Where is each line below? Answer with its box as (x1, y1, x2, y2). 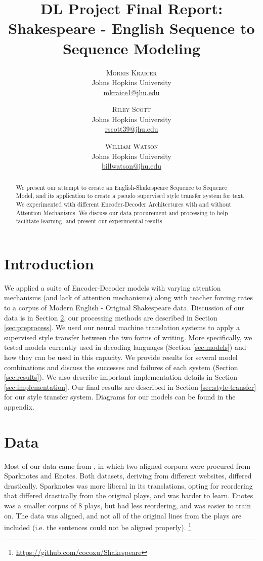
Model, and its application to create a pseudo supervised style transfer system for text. (16, 191, 245, 200)
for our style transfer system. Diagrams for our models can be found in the (4, 391, 236, 402)
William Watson (105, 141, 158, 151)
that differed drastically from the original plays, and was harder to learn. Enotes (4, 490, 253, 501)
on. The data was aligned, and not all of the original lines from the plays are (4, 510, 241, 520)
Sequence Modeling (62, 37, 201, 58)
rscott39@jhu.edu (105, 124, 158, 134)
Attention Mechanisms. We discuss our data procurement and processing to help (16, 208, 228, 217)
